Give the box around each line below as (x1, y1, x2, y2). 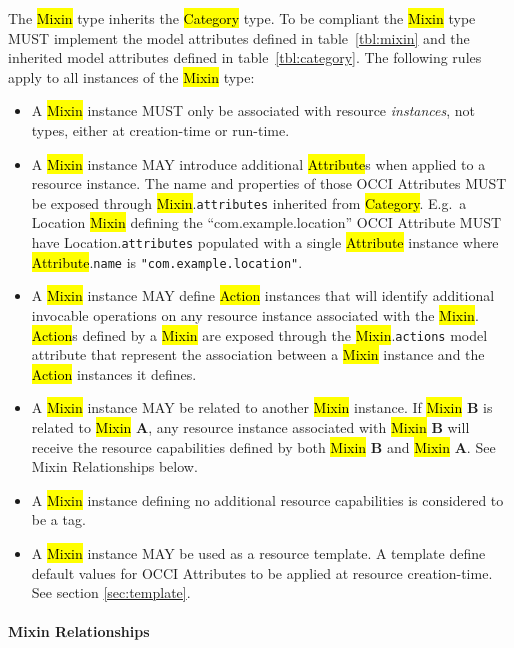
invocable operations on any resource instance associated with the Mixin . (31, 304, 479, 325)
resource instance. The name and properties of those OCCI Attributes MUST (31, 173, 507, 194)
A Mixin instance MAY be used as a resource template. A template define (31, 542, 486, 563)
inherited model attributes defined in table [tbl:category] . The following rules (8, 47, 482, 68)
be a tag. (31, 509, 86, 530)
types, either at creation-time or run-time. (31, 119, 290, 140)
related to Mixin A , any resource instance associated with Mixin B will (31, 416, 470, 437)
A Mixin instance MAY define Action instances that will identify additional (31, 285, 495, 306)
